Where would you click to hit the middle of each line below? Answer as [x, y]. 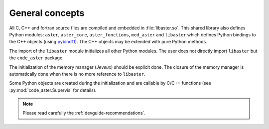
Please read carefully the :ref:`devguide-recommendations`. [84, 113]
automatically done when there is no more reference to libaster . [77, 74]
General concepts [47, 13]
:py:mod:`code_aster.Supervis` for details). [53, 90]
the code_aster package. [37, 58]
